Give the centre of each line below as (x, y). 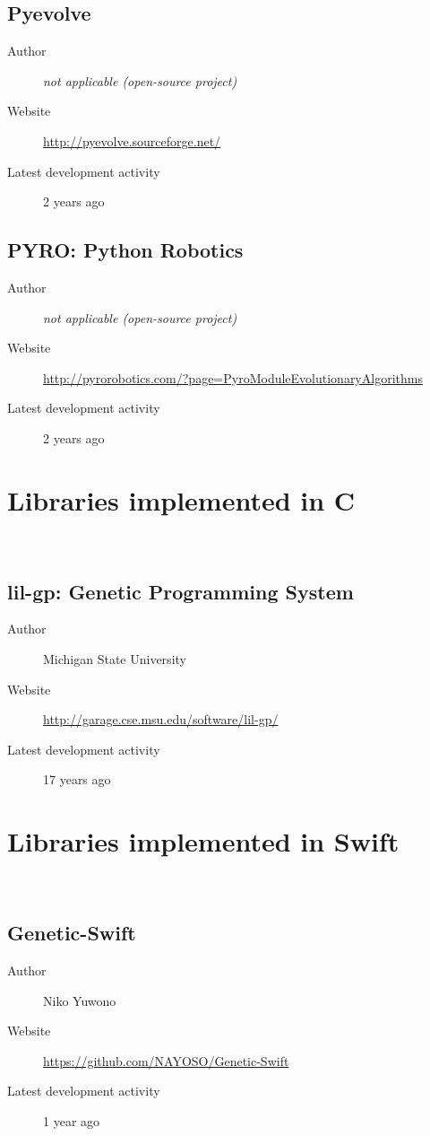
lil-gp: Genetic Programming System (181, 591)
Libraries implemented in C (181, 499)
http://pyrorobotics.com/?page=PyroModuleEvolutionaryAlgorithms (233, 377)
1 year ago (72, 1120)
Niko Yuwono (80, 1000)
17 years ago (77, 779)
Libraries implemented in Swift (203, 841)
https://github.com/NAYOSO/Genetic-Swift (166, 1060)
